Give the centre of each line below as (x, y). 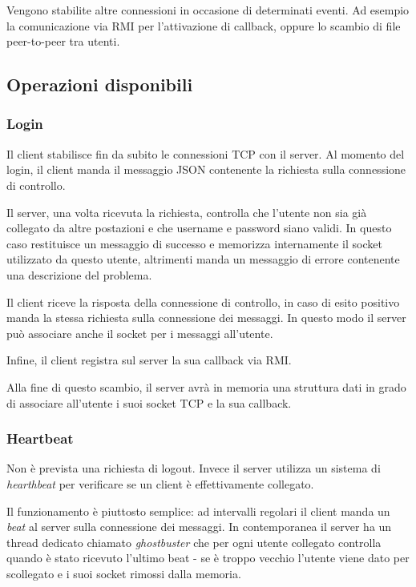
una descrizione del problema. (79, 274)
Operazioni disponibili (100, 84)
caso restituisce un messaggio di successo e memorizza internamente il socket (194, 243)
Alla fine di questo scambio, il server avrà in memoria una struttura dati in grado (206, 386)
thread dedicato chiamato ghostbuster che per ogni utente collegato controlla (194, 542)
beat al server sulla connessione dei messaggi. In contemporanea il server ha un (199, 527)
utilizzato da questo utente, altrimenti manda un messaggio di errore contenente (203, 259)
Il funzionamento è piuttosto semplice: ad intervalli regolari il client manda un (198, 511)
